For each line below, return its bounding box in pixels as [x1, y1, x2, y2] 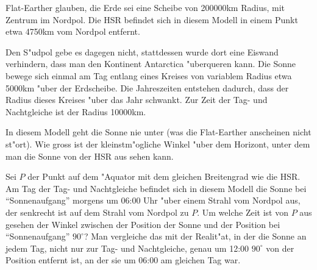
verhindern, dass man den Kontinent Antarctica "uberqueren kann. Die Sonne [5, 57, 296, 70]
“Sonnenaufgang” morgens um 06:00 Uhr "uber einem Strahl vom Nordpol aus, [5, 194, 301, 207]
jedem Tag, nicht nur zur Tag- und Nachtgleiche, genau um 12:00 [5, 241, 249, 254]
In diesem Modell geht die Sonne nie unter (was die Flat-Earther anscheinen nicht [5, 126, 312, 138]
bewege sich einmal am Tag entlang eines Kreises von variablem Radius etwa [5, 69, 292, 82]
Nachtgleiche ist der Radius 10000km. [5, 105, 146, 118]
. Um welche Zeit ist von [197, 205, 288, 218]
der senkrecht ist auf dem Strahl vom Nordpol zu [5, 205, 189, 218]
